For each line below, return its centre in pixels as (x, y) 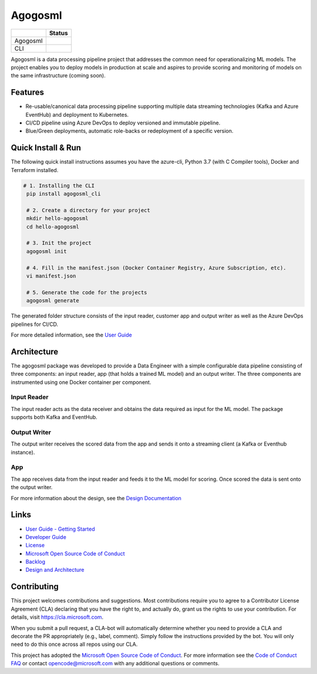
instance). (23, 452)
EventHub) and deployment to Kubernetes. (77, 114)
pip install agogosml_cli (64, 194)
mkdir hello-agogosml (58, 218)
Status (58, 33)
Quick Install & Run (46, 148)
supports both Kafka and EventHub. (54, 417)
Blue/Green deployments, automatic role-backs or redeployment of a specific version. (129, 131)
